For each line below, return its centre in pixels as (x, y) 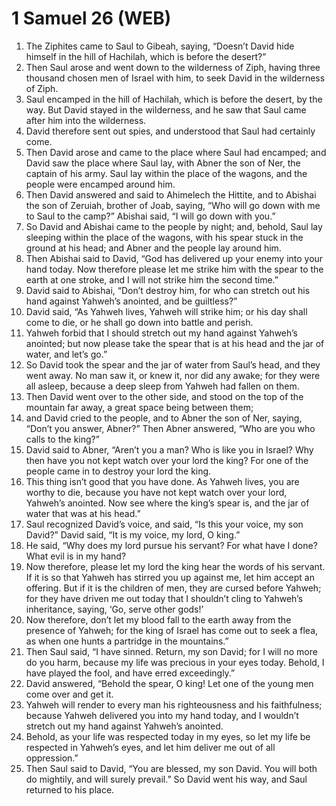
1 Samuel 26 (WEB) (91, 18)
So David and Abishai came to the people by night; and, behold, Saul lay (174, 226)
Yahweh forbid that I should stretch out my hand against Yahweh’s (162, 333)
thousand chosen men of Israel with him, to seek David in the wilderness (175, 78)
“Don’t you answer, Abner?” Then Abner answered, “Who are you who (170, 428)
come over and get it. (69, 694)
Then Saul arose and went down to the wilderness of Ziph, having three (173, 67)
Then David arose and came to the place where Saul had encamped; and (176, 152)
